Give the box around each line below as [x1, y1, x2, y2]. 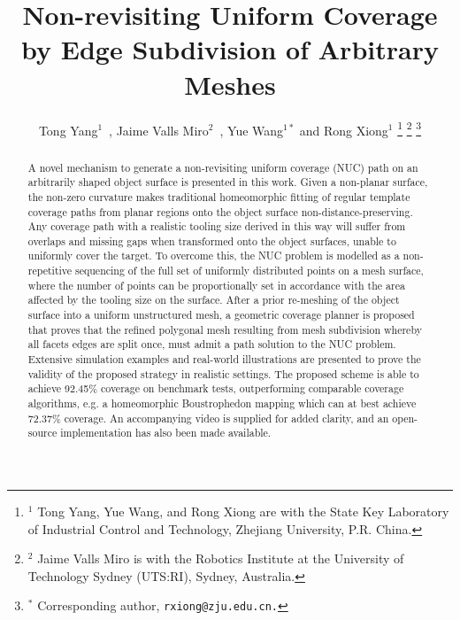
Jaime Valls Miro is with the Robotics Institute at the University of [37, 549, 404, 568]
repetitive [27, 263, 73, 278]
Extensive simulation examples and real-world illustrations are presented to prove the [27, 352, 421, 367]
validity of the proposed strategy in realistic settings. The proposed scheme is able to [27, 366, 419, 381]
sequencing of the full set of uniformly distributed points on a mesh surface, [75, 263, 424, 278]
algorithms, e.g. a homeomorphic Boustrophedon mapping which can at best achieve [27, 396, 417, 411]
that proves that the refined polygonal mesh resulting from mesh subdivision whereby [27, 322, 422, 337]
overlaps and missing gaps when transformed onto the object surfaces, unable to [27, 233, 396, 248]
